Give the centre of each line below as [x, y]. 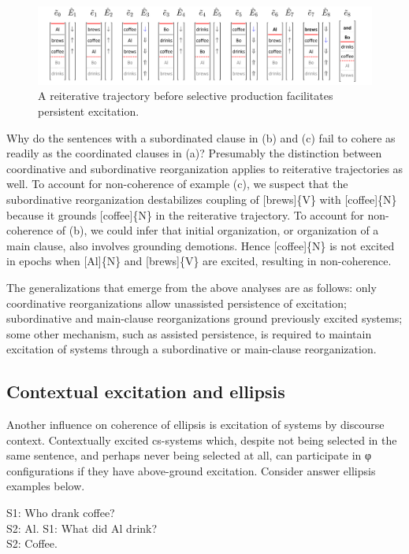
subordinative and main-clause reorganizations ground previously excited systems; [204, 318]
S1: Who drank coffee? [61, 513]
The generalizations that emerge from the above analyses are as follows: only [191, 287]
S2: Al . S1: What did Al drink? [82, 528]
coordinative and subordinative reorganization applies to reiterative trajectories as [205, 168]
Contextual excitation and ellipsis [146, 391]
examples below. [46, 486]
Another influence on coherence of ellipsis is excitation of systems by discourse [195, 425]
